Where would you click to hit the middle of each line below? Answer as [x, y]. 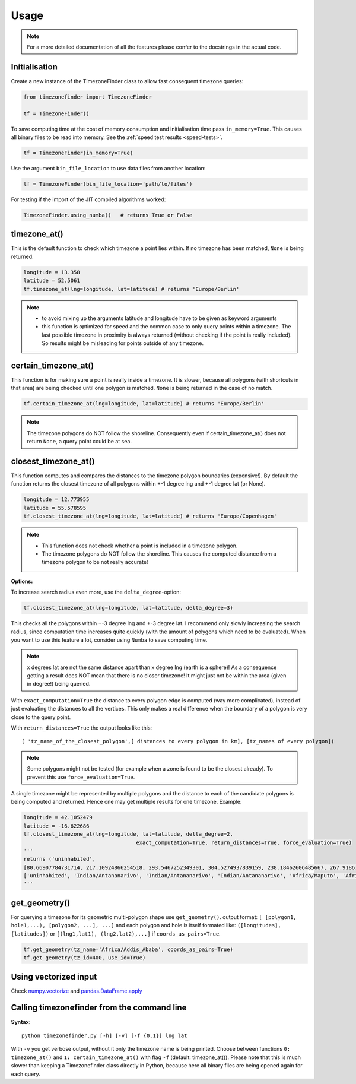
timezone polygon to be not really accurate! [95, 562]
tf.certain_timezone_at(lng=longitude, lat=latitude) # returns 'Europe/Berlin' [144, 404]
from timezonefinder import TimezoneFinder [88, 97]
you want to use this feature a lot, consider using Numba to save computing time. [109, 640]
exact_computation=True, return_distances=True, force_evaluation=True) [244, 842]
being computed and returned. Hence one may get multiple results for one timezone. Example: [126, 802]
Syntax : [21, 1022]
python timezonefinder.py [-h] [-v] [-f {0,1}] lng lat [104, 1035]
